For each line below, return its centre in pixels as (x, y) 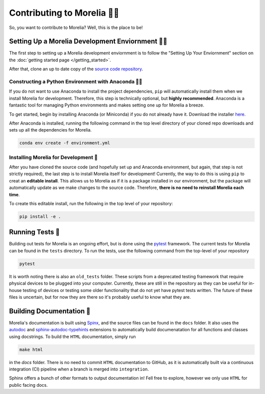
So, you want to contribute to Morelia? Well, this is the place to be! (76, 27)
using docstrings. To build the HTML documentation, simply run (72, 337)
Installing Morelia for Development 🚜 (53, 157)
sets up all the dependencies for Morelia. (50, 130)
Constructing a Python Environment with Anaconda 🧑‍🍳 (76, 82)
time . (14, 194)
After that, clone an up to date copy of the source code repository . (76, 69)
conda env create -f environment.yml (65, 143)
